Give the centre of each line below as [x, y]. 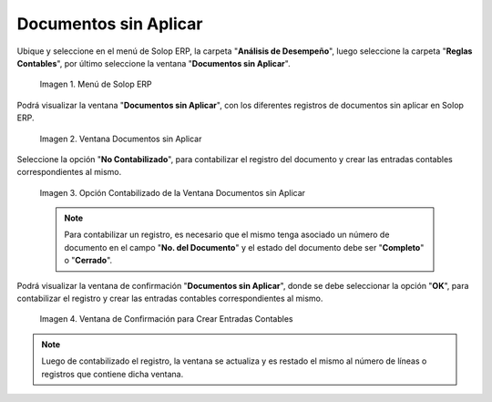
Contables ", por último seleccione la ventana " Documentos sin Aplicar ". [154, 63]
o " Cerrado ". [88, 261]
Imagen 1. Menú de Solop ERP [96, 84]
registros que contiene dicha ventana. [113, 374]
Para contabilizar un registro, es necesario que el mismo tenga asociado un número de [227, 235]
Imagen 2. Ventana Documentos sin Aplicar [121, 139]
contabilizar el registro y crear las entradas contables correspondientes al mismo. [170, 299]
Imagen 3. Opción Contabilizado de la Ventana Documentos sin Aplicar [172, 192]
